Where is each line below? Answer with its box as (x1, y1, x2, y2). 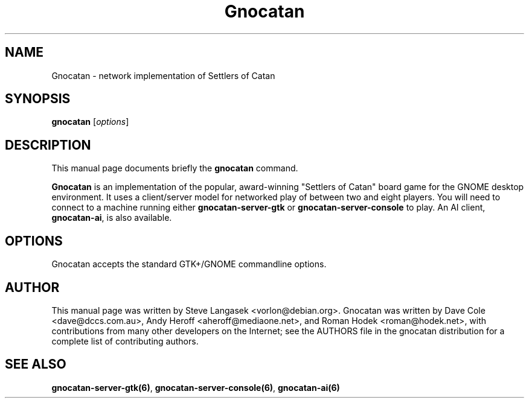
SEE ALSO (5, 357, 66, 372)
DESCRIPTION (5, 137, 91, 153)
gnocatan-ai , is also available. (51, 212, 172, 223)
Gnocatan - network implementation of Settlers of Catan (51, 70, 275, 81)
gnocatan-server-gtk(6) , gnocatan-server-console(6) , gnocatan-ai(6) (51, 382, 340, 393)
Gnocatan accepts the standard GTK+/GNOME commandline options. (51, 259, 327, 270)
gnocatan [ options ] (51, 116, 129, 127)
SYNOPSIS (5, 91, 71, 107)
